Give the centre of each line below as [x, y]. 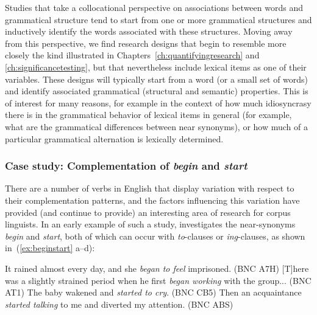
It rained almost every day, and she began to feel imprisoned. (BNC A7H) [142, 268]
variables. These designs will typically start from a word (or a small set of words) [157, 79]
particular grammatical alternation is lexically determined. [114, 138]
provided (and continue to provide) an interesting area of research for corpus [148, 212]
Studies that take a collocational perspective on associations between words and [154, 7]
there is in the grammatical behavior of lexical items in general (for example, [148, 115]
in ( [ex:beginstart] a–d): [50, 248]
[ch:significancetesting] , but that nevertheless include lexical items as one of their [156, 67]
